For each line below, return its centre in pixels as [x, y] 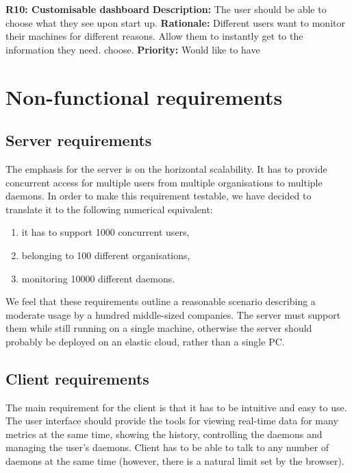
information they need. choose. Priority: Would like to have [133, 49]
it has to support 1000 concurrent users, [105, 232]
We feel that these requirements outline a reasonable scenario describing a [161, 301]
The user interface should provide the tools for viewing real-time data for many [172, 421]
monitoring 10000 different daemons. [98, 278]
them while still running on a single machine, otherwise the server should [159, 328]
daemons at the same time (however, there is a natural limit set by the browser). [175, 461]
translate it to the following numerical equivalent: [109, 209]
